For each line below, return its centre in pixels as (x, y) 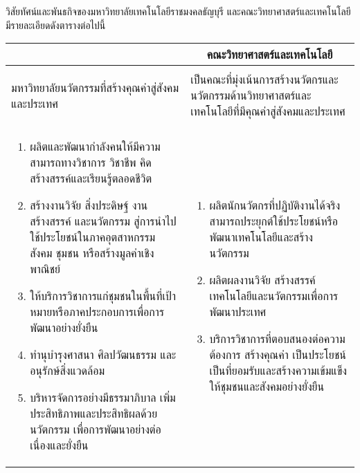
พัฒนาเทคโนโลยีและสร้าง (261, 237)
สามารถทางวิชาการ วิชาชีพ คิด (91, 163)
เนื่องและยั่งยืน (59, 445)
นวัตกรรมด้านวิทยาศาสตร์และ (251, 95)
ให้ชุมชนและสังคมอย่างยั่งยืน (267, 387)
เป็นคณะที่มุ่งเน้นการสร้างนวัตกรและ (264, 80)
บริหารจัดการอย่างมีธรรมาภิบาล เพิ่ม (103, 398)
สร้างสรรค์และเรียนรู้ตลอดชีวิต (91, 178)
